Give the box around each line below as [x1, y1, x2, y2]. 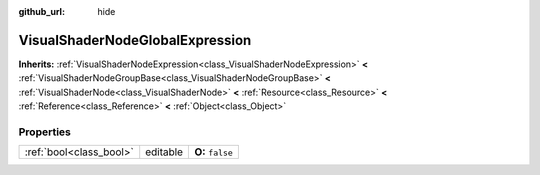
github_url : [18, 6, 65, 17]
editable [145, 145, 184, 159]
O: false [194, 145, 234, 159]
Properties [18, 125, 72, 139]
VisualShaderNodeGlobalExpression [18, 31, 252, 49]
